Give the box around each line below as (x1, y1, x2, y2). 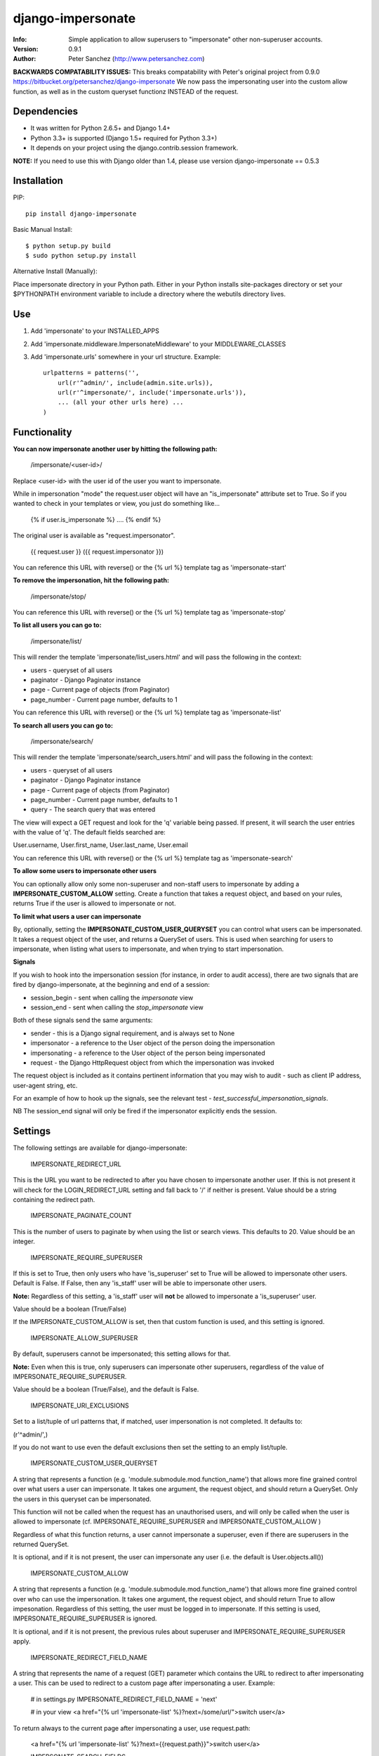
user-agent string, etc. (13, 1081, 78, 1089)
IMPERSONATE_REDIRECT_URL (30, 1160, 122, 1168)
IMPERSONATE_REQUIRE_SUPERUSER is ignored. (13, 1614, 157, 1623)
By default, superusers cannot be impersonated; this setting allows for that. (13, 1349, 231, 1358)
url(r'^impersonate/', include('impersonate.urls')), (57, 388, 247, 397)
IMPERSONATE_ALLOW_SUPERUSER (30, 1333, 138, 1342)
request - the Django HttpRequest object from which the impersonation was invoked (30, 1058, 274, 1067)
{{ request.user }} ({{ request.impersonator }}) (30, 547, 164, 556)
